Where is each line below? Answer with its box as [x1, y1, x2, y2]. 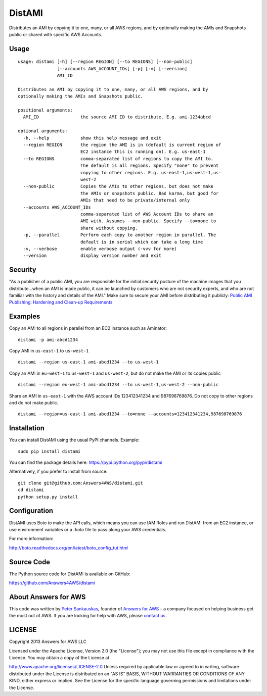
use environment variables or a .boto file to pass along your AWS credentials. [9, 526, 167, 532]
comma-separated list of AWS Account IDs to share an [80, 211, 214, 217]
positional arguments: [18, 107, 73, 113]
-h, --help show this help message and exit [23, 135, 162, 141]
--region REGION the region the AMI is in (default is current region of [23, 142, 222, 148]
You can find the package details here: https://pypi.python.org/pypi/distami [9, 459, 163, 465]
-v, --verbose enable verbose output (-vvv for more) [23, 246, 178, 251]
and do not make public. [9, 400, 59, 405]
